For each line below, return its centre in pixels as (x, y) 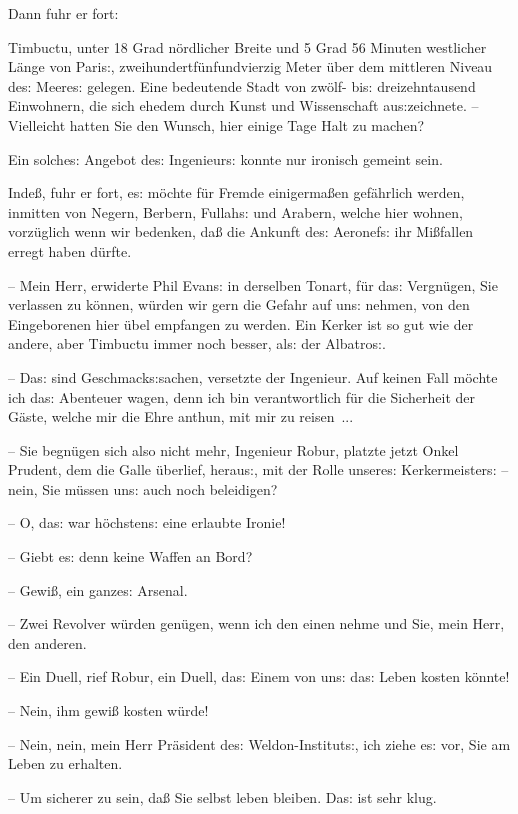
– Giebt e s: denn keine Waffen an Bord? (130, 556)
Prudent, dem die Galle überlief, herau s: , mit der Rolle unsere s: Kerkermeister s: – (258, 469)
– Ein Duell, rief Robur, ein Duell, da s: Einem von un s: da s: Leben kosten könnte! (259, 676)
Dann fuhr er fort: (63, 13)
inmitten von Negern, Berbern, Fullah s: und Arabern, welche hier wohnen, (235, 211)
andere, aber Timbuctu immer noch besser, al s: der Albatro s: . (197, 343)
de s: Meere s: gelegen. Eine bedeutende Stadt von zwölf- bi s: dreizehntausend (242, 85)
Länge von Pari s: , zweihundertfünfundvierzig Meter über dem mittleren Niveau (250, 66)
